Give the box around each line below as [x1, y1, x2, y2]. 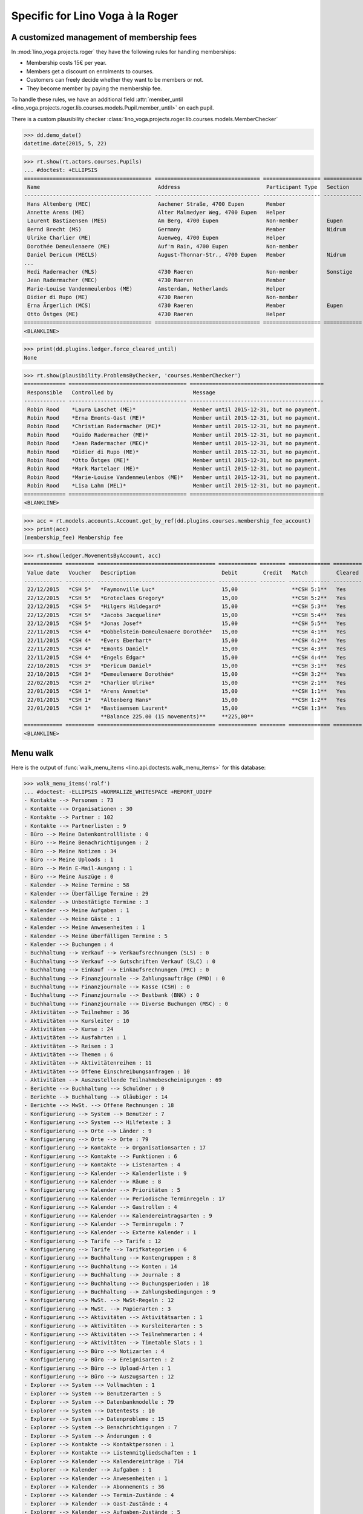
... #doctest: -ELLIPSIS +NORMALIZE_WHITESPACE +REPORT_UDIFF [24, 788, 212, 795]
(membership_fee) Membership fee [24, 534, 123, 541]
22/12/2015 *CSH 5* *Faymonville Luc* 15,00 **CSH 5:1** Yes [27, 586, 346, 593]
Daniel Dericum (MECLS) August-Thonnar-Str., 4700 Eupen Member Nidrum [27, 251, 346, 259]
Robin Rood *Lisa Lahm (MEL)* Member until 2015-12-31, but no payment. [27, 482, 321, 489]
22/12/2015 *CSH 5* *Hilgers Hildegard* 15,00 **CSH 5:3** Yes [27, 603, 346, 610]
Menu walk [11, 748, 54, 758]
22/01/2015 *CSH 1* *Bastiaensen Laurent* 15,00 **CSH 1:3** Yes [27, 704, 346, 712]
